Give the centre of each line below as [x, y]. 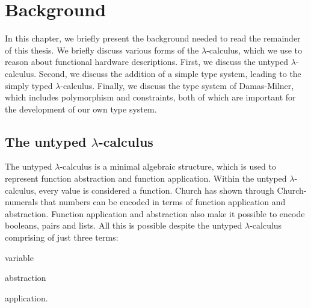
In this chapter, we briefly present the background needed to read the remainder [153, 38]
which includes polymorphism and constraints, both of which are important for [150, 97]
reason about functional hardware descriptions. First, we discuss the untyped [147, 62]
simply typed [29, 85]
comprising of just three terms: [62, 237]
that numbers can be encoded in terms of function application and [163, 202]
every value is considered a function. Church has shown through [156, 190]
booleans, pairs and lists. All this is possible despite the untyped [124, 225]
